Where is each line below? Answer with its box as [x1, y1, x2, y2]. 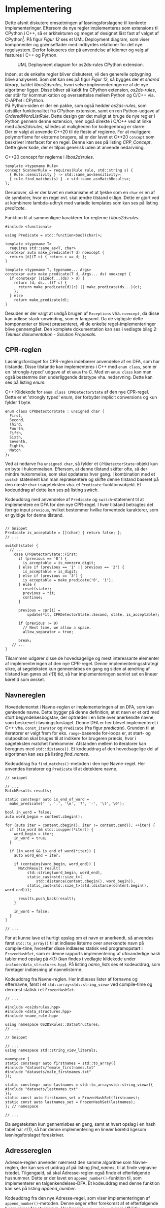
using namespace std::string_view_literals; [5, 1048, 98, 1053]
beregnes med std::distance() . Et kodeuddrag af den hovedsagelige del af [5, 746, 159, 752]
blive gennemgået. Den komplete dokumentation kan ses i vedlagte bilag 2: [5, 326, 158, 332]
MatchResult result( [18, 866, 61, 871]
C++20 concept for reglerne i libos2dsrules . [5, 154, 95, 160]
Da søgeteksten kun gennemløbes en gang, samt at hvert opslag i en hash [5, 1121, 156, 1127]
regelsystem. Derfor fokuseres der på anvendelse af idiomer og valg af [5, 47, 149, 53]
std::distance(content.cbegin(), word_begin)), [36, 879, 135, 884]
